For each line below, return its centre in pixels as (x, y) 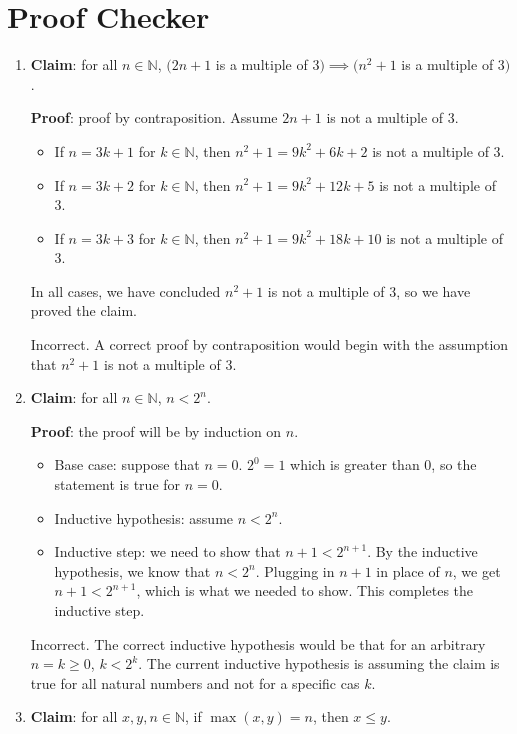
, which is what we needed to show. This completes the (305, 590)
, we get (476, 570)
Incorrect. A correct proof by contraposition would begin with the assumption (269, 344)
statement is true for (117, 484)
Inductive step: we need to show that (167, 551)
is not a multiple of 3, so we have (369, 290)
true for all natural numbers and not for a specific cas (195, 682)
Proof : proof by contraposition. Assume (154, 117)
